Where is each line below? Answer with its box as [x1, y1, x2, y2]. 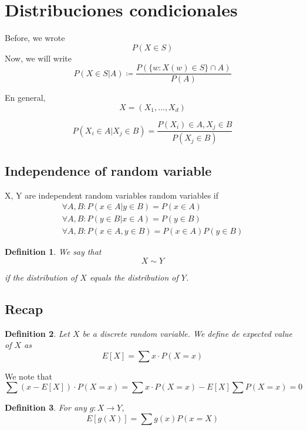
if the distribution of [5, 271, 77, 283]
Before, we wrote [5, 32, 65, 44]
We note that [5, 370, 52, 382]
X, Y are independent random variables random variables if [5, 189, 218, 201]
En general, [5, 91, 46, 104]
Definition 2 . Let [5, 327, 70, 339]
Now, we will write [5, 52, 72, 64]
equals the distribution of [89, 271, 178, 283]
